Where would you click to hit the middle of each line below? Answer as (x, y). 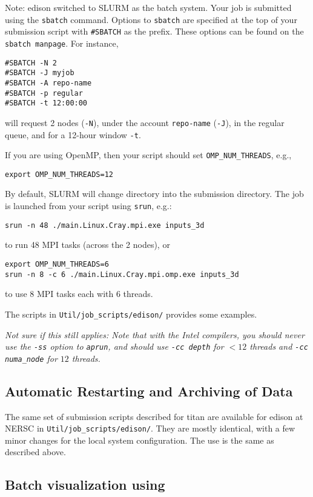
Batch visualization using (85, 485)
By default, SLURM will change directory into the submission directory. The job (154, 194)
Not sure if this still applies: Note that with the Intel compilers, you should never (155, 334)
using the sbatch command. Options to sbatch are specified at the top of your (151, 19)
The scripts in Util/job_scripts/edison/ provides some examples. (131, 314)
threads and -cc (279, 346)
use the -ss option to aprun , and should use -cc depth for (114, 346)
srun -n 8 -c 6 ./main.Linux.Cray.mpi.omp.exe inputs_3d (122, 274)
